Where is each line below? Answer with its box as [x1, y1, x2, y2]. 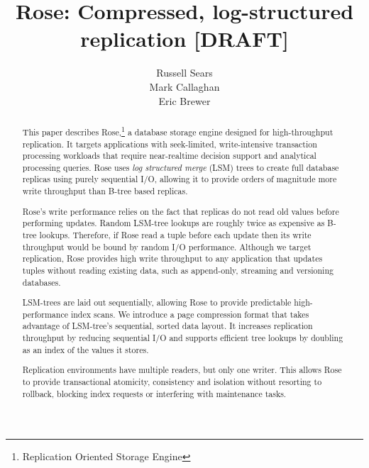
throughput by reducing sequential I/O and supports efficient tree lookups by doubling [22, 332, 343, 344]
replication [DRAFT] [80, 24, 289, 53]
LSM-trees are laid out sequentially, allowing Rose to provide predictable [22, 296, 292, 308]
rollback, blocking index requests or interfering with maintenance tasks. [22, 387, 287, 399]
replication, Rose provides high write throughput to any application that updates [22, 252, 323, 264]
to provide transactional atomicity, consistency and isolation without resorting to [22, 376, 322, 387]
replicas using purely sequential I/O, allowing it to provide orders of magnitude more [22, 173, 337, 185]
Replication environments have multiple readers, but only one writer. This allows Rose [22, 364, 342, 376]
